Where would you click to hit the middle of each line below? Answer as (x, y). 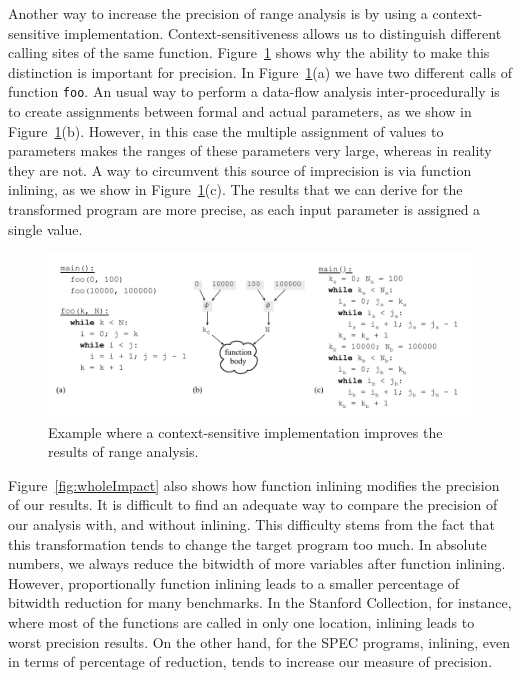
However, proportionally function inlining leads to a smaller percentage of (234, 582)
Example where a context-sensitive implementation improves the (245, 431)
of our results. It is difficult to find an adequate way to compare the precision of (253, 504)
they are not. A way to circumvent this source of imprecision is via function (240, 169)
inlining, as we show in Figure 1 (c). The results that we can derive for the (235, 189)
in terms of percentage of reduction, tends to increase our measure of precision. (250, 661)
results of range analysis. (123, 451)
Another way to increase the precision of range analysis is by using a (218, 13)
